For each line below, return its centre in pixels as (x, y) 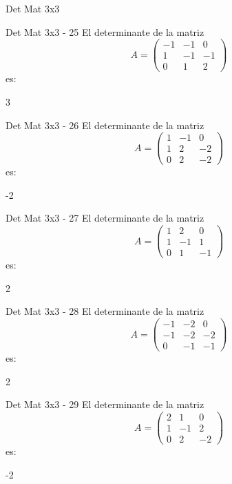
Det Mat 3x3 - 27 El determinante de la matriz (105, 218)
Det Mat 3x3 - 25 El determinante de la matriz (105, 31)
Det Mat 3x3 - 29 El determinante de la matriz (105, 404)
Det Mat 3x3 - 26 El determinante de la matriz (105, 125)
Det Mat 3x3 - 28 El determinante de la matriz (105, 311)
